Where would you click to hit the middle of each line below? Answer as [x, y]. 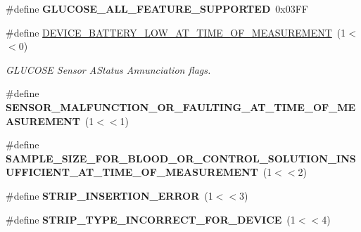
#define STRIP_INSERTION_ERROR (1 [109, 195]
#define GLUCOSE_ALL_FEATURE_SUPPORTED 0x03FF [157, 8]
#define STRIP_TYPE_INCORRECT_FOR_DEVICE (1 [151, 219]
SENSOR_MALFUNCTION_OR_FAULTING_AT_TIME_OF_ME [181, 107]
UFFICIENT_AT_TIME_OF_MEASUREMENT [132, 172]
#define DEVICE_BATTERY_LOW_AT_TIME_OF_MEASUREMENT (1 [176, 32]
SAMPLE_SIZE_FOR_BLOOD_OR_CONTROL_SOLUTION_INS [181, 158]
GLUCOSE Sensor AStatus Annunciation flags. [108, 69]
